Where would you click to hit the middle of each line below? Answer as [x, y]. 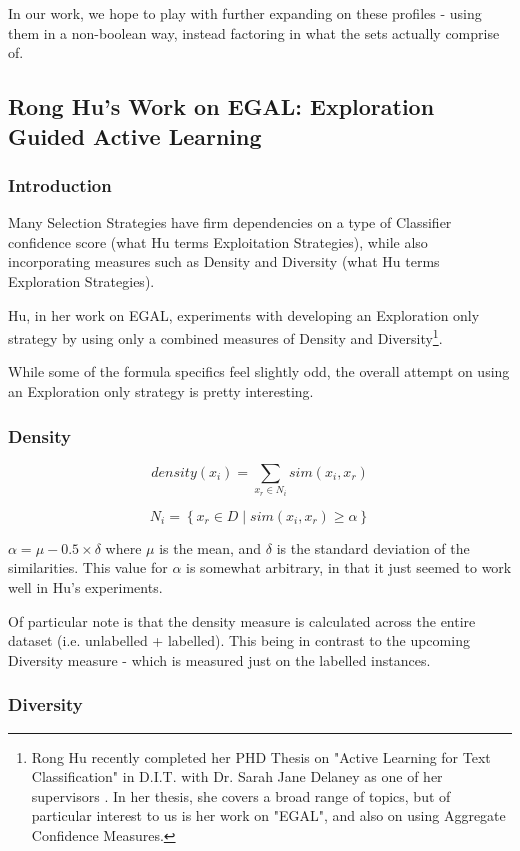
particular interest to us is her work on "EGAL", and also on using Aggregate [268, 815]
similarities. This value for [88, 567]
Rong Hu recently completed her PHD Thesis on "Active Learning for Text [261, 756]
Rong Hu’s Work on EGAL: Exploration [221, 106]
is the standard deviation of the [373, 547]
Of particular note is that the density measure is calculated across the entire [242, 620]
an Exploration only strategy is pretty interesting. [161, 390]
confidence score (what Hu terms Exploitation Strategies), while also [218, 241]
